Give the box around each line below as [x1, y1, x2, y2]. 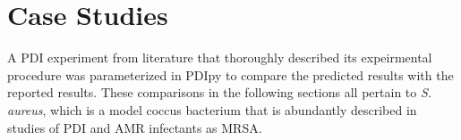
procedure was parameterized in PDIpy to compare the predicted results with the [7, 65, 454, 84]
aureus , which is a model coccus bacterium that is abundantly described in [7, 100, 417, 119]
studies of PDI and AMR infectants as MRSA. [7, 118, 262, 136]
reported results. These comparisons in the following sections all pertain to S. [7, 83, 432, 102]
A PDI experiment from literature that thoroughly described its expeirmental [7, 48, 432, 67]
